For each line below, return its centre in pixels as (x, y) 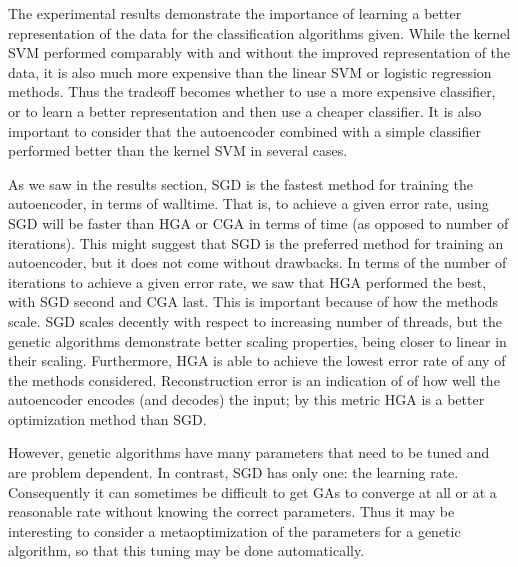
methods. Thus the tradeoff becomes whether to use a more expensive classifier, (252, 91)
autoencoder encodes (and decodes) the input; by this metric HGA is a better (246, 399)
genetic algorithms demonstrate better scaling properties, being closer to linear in (257, 340)
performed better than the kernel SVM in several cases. (178, 150)
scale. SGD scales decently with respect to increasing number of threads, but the (255, 320)
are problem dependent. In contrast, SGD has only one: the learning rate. (233, 472)
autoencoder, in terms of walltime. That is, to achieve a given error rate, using (248, 203)
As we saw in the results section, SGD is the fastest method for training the (240, 183)
